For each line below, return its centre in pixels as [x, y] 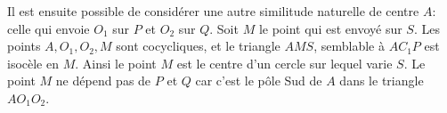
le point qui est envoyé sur [330, 28]
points [24, 46]
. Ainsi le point [116, 63]
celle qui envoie [49, 28]
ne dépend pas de [103, 81]
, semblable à [349, 46]
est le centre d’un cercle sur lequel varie [284, 63]
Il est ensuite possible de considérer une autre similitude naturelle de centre [213, 11]
